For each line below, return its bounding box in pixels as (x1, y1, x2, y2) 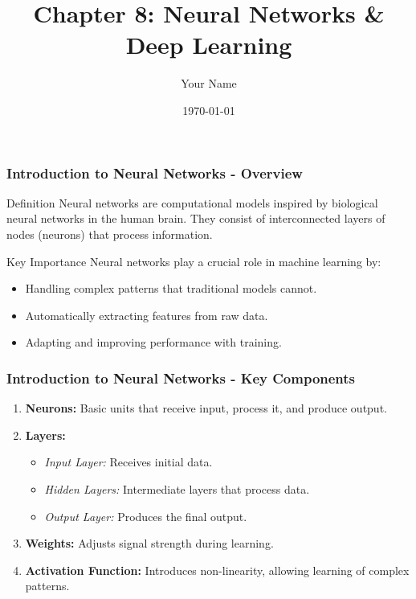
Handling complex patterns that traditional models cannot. (25, 280, 317, 297)
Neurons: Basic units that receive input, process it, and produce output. (25, 400, 387, 416)
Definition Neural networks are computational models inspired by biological (6, 194, 378, 211)
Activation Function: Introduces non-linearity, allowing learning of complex (25, 561, 410, 578)
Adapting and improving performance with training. (25, 334, 282, 351)
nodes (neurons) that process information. (6, 225, 213, 242)
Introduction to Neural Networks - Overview (6, 162, 303, 183)
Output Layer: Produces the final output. (44, 507, 247, 524)
